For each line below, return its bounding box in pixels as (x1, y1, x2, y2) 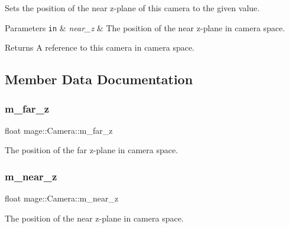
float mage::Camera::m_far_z (5, 124, 113, 136)
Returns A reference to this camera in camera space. (5, 41, 195, 54)
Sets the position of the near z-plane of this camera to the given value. (5, 2, 260, 14)
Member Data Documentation (5, 70, 193, 88)
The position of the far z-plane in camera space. (5, 144, 178, 156)
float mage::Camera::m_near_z (5, 192, 119, 204)
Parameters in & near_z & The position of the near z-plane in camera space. (5, 21, 285, 34)
